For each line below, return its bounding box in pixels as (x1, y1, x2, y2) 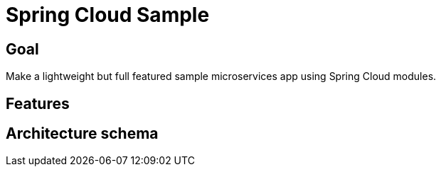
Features (6, 94, 70, 113)
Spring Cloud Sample (6, 3, 210, 27)
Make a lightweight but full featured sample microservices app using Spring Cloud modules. (6, 70, 437, 83)
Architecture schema (6, 125, 159, 143)
